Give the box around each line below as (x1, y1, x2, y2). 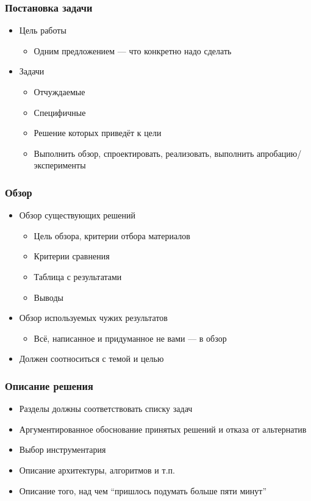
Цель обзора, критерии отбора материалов (34, 229, 190, 242)
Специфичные (34, 106, 86, 118)
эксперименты (34, 159, 86, 171)
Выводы (34, 290, 63, 303)
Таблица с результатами (34, 270, 122, 283)
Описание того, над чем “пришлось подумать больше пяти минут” (19, 484, 267, 497)
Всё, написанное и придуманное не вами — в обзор (34, 331, 227, 344)
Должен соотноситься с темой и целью (19, 352, 164, 365)
